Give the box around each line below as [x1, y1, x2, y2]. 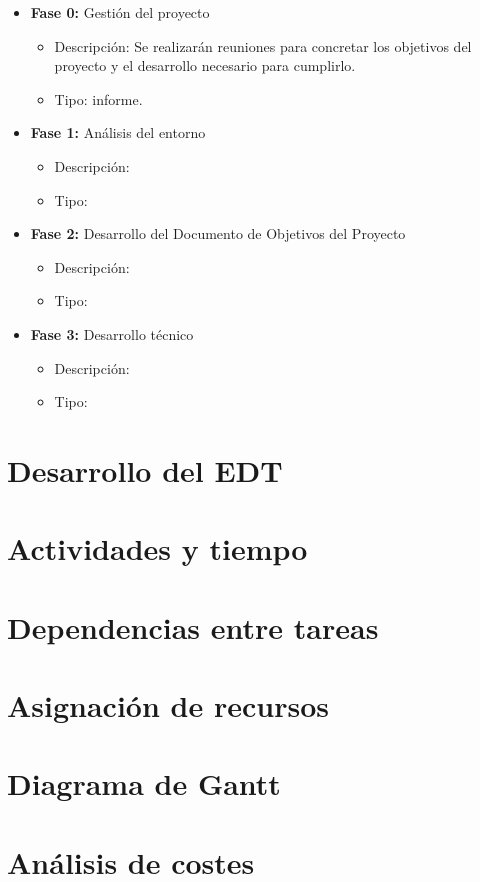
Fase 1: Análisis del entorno [30, 122, 206, 143]
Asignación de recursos [7, 685, 329, 726]
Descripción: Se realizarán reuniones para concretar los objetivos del [54, 35, 472, 56]
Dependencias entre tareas [7, 606, 379, 647]
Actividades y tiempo [7, 528, 308, 569]
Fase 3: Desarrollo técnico [30, 323, 194, 344]
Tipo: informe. [54, 88, 143, 109]
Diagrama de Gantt [7, 763, 281, 804]
